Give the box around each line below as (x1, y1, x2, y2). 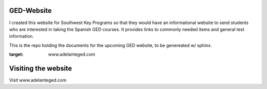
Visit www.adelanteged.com (9, 77, 67, 83)
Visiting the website (9, 64, 72, 72)
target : (9, 52, 24, 58)
